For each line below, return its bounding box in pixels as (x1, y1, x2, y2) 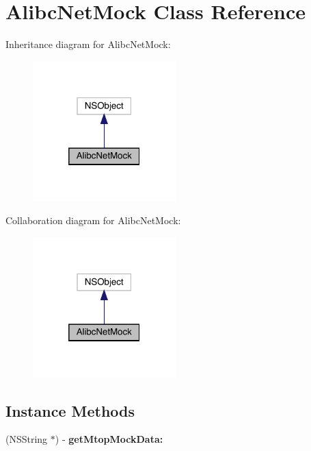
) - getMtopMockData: (55, 432, 163, 446)
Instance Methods (5, 400, 135, 421)
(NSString (5, 432, 48, 446)
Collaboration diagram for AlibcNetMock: (5, 213, 181, 228)
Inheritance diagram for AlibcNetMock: (5, 37, 171, 51)
